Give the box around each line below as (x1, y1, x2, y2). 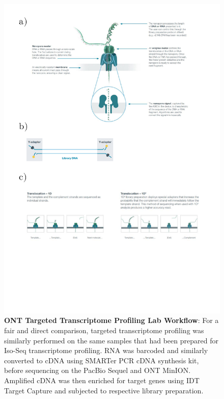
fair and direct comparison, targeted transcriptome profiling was (4, 325, 204, 335)
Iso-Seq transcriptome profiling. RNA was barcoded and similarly (4, 345, 208, 356)
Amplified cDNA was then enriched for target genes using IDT (4, 375, 200, 385)
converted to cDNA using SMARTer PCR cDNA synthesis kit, (4, 355, 199, 365)
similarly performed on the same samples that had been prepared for (4, 335, 218, 345)
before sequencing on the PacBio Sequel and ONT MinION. (4, 365, 191, 376)
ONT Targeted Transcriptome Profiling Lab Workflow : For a (4, 315, 219, 326)
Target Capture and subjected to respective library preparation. (4, 385, 204, 395)
